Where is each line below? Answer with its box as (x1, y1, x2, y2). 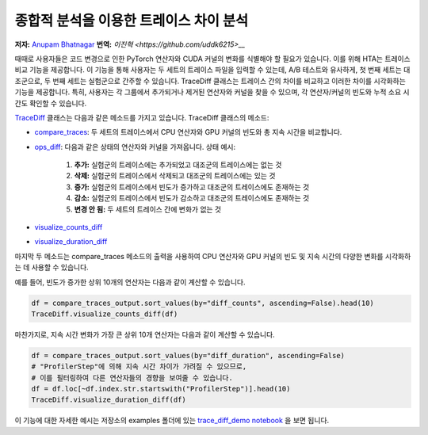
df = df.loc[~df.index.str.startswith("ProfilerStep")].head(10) (31, 384, 291, 394)
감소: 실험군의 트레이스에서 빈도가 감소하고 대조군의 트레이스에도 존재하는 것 (74, 193, 310, 203)
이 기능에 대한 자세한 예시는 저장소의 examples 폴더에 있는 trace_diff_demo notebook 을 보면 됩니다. (14, 416, 330, 425)
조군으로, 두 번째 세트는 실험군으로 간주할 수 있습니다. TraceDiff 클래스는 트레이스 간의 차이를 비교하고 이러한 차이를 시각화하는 (14, 76, 406, 86)
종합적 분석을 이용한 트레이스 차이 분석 (14, 12, 249, 29)
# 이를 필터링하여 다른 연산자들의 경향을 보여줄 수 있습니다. (31, 373, 233, 382)
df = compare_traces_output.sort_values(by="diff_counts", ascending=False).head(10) (31, 298, 374, 307)
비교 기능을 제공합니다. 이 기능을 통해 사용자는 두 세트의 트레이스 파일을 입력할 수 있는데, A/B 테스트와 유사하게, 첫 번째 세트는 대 (14, 65, 411, 74)
